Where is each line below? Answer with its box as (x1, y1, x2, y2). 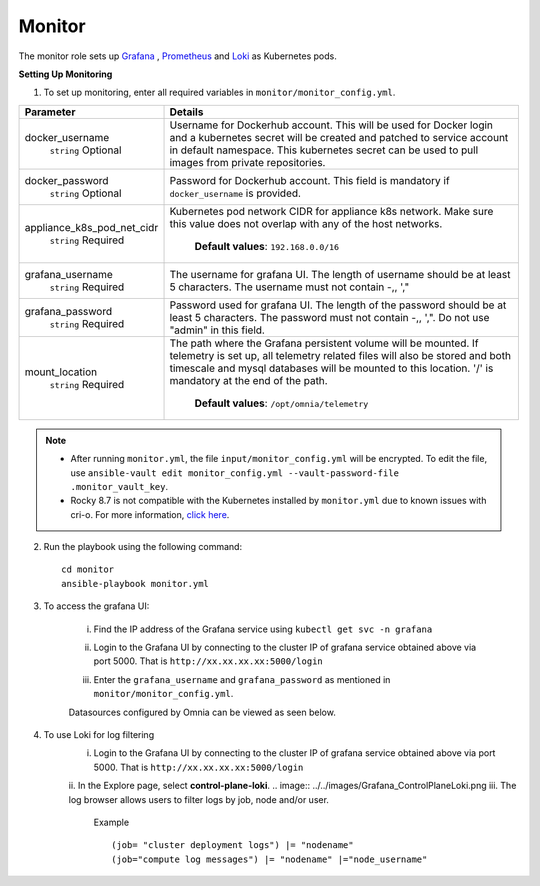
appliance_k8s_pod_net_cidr (24, 220, 159, 234)
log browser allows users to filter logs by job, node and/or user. (68, 793, 330, 805)
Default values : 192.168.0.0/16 (194, 239, 340, 253)
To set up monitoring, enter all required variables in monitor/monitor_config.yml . (43, 86, 396, 99)
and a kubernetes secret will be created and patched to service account (169, 130, 509, 144)
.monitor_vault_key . (70, 480, 169, 492)
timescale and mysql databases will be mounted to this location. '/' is (169, 361, 494, 375)
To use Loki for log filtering (43, 728, 155, 740)
